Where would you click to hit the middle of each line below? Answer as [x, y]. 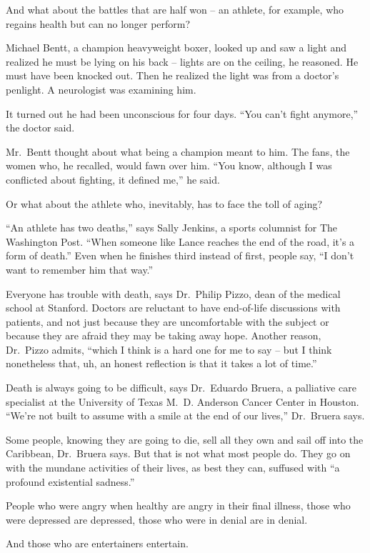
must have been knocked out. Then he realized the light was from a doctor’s [172, 75]
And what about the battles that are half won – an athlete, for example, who [175, 9]
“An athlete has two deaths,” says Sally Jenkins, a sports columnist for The [172, 228]
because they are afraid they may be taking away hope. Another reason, [164, 335]
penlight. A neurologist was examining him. [101, 89]
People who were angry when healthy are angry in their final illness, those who [178, 505]
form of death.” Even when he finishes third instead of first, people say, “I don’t [180, 255]
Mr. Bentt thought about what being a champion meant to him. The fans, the [178, 151]
